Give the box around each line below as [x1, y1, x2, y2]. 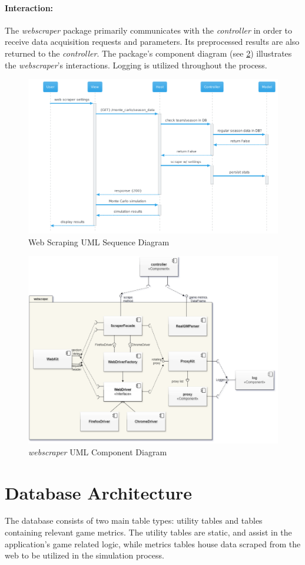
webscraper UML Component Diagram [28, 445, 167, 458]
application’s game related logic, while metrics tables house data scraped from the [5, 537, 301, 550]
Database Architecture [5, 480, 193, 504]
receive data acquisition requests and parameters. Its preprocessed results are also [5, 35, 300, 48]
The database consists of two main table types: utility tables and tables [5, 514, 263, 527]
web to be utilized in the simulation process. [5, 549, 164, 561]
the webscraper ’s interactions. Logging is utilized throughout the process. [5, 58, 267, 71]
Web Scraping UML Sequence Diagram [28, 235, 170, 248]
